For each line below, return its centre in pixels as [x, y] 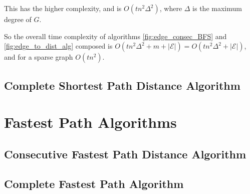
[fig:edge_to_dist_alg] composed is [58, 46]
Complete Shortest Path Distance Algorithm [122, 85]
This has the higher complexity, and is [63, 8]
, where [171, 8]
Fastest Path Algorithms [90, 122]
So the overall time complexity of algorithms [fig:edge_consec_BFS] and [115, 36]
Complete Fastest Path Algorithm [94, 183]
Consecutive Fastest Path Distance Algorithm [125, 154]
